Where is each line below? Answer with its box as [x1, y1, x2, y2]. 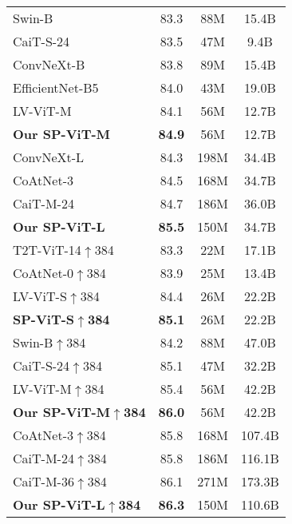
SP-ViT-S [13, 310, 75, 328]
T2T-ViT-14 [13, 240, 81, 259]
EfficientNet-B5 [13, 78, 99, 97]
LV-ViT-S [13, 287, 67, 305]
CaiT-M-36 [13, 472, 74, 490]
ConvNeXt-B [13, 55, 85, 73]
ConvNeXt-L [13, 148, 85, 166]
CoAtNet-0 [13, 264, 73, 282]
